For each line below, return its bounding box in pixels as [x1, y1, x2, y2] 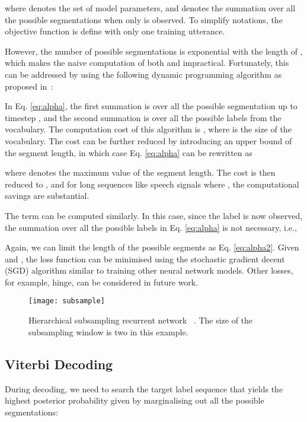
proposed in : [5, 80, 54, 92]
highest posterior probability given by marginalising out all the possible [5, 394, 264, 407]
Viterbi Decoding [5, 354, 113, 373]
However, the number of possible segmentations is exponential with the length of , [5, 45, 303, 57]
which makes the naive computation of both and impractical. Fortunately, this [5, 56, 289, 69]
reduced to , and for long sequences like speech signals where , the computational [5, 177, 299, 190]
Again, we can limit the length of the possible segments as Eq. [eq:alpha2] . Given [5, 241, 299, 253]
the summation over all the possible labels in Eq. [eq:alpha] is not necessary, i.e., [5, 221, 297, 233]
